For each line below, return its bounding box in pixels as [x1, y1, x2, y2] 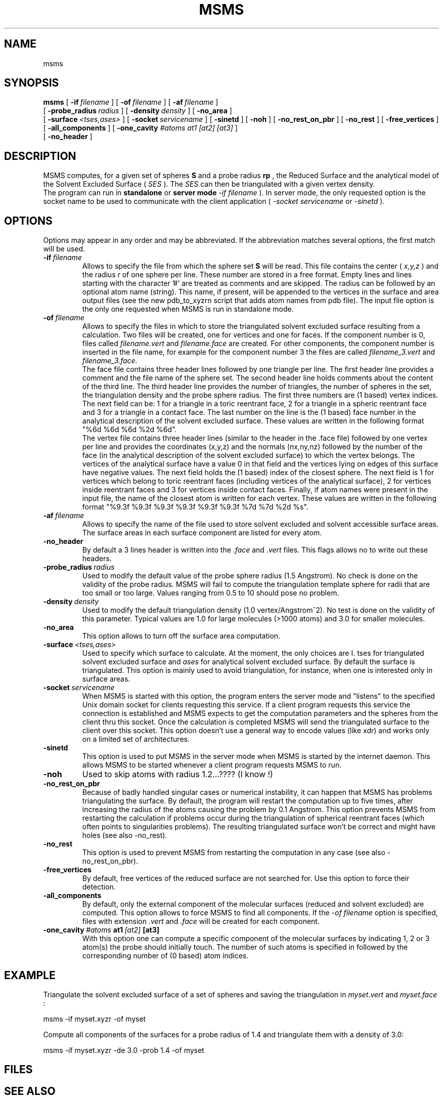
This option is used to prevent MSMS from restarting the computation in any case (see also [82, 848, 385, 857]
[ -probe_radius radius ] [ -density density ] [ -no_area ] [43, 106, 232, 115]
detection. [82, 882, 116, 892]
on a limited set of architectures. [82, 735, 190, 744]
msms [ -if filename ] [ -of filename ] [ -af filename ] [43, 98, 218, 107]
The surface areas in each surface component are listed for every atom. [82, 528, 322, 537]
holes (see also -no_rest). [82, 831, 167, 840]
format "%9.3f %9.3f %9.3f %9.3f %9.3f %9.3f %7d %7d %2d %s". [82, 502, 308, 512]
